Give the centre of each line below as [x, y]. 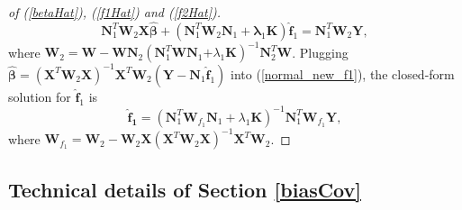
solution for [40, 96]
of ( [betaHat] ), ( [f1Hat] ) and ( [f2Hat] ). [114, 12]
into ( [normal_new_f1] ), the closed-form [343, 73]
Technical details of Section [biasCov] [185, 189]
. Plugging [320, 52]
